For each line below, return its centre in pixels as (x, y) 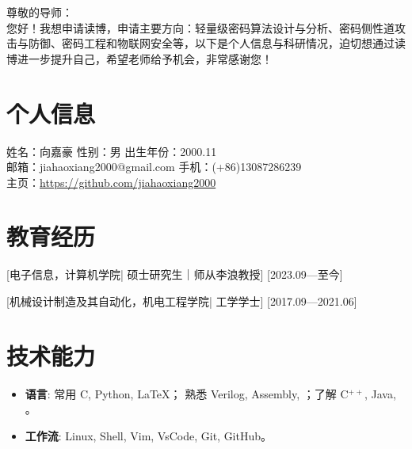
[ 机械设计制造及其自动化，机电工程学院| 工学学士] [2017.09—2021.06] (182, 301)
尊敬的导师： (40, 12)
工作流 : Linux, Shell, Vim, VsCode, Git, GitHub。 (149, 435)
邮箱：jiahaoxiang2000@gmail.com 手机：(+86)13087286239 (154, 167)
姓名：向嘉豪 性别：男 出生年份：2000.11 (112, 151)
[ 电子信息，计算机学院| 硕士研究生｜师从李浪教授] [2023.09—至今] (175, 274)
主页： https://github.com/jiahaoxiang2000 (111, 182)
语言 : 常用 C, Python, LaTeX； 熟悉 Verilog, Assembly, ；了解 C (187, 393)
